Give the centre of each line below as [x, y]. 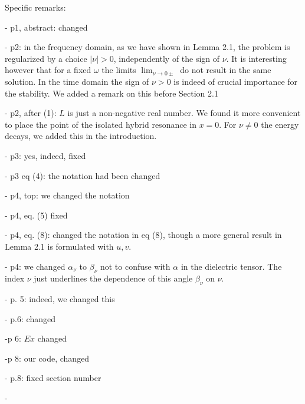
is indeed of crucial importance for [236, 81]
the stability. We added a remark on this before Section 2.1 [111, 93]
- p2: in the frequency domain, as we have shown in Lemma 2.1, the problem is [147, 47]
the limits [119, 70]
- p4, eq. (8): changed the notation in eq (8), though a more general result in [143, 235]
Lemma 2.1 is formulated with [59, 246]
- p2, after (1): [31, 113]
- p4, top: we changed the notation [67, 195]
